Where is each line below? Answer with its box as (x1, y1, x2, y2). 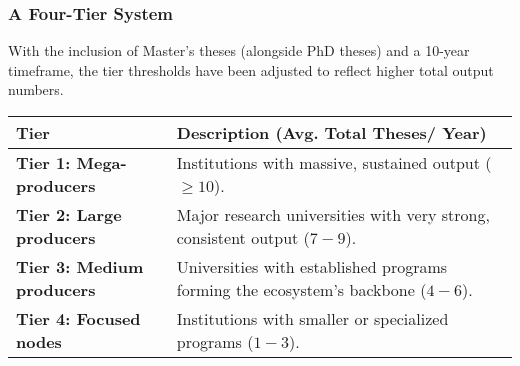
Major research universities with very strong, (176, 203, 490, 226)
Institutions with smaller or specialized (176, 307, 449, 330)
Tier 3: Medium (16, 255, 144, 278)
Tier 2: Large (16, 203, 122, 226)
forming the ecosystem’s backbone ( (176, 278, 427, 301)
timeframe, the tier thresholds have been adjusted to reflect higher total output (8, 59, 494, 80)
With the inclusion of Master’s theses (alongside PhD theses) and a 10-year (8, 40, 470, 61)
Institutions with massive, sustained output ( (176, 151, 492, 174)
